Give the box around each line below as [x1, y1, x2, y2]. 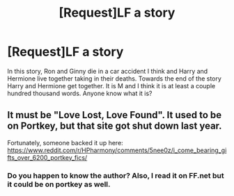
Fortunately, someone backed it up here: [7, 138, 123, 147]
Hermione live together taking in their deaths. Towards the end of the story [7, 74, 221, 83]
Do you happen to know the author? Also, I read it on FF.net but [7, 170, 224, 180]
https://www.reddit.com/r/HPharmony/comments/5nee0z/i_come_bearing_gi [7, 146, 227, 154]
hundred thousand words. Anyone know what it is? [7, 89, 153, 97]
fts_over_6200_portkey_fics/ [7, 153, 88, 161]
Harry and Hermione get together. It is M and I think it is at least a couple [7, 81, 216, 90]
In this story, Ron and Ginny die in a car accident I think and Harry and [7, 67, 208, 75]
